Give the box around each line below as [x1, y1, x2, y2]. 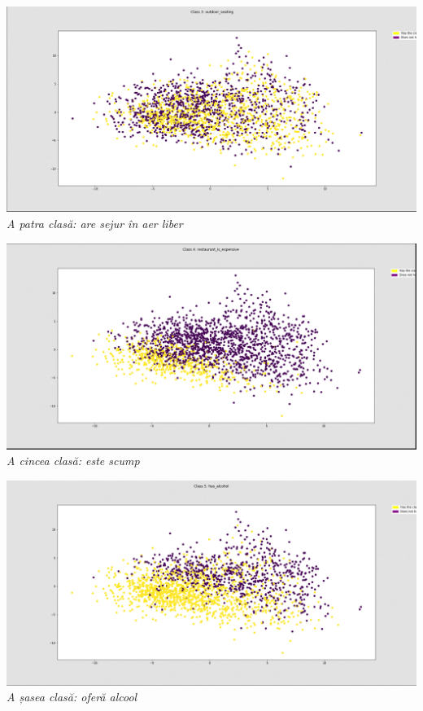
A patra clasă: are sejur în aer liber [7, 215, 183, 232]
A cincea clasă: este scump [7, 452, 140, 469]
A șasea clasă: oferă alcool [7, 688, 137, 705]
